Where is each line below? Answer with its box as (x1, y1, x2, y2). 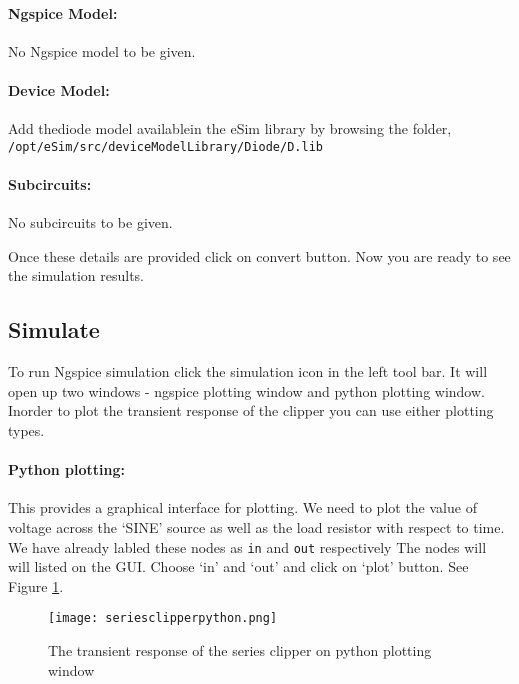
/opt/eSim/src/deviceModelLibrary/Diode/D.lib (8, 139, 323, 154)
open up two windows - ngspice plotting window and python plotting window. (8, 380, 485, 401)
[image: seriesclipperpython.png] (48, 611, 278, 626)
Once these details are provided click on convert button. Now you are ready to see (8, 245, 511, 266)
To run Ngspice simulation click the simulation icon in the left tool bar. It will (8, 361, 488, 382)
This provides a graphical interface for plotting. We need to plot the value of (8, 497, 477, 518)
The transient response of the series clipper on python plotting (48, 640, 432, 661)
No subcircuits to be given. (8, 212, 173, 233)
